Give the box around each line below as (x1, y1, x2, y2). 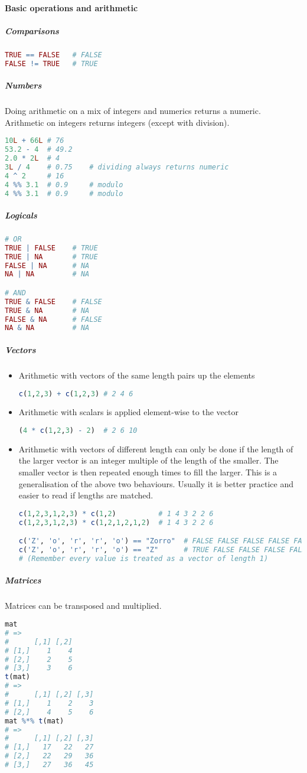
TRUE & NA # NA (5, 306, 90, 315)
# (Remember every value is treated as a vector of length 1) (18, 554, 269, 563)
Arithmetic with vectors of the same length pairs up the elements (18, 368, 255, 381)
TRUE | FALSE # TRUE (5, 243, 98, 252)
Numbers (5, 79, 42, 92)
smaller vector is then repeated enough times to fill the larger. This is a (18, 466, 277, 478)
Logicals (5, 208, 37, 221)
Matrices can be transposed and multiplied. (5, 599, 162, 612)
